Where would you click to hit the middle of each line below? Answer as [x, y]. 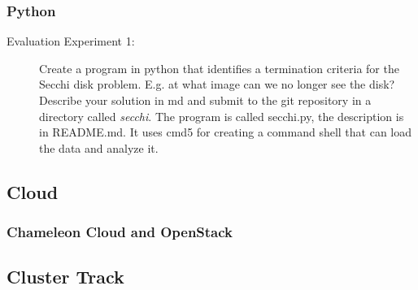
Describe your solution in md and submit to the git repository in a [205, 100]
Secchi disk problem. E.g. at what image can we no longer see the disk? [217, 84]
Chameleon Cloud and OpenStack [120, 232]
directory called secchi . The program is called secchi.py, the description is [222, 116]
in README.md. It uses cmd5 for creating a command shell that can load [226, 132]
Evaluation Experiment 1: [71, 41]
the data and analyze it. [99, 147]
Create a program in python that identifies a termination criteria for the [219, 68]
